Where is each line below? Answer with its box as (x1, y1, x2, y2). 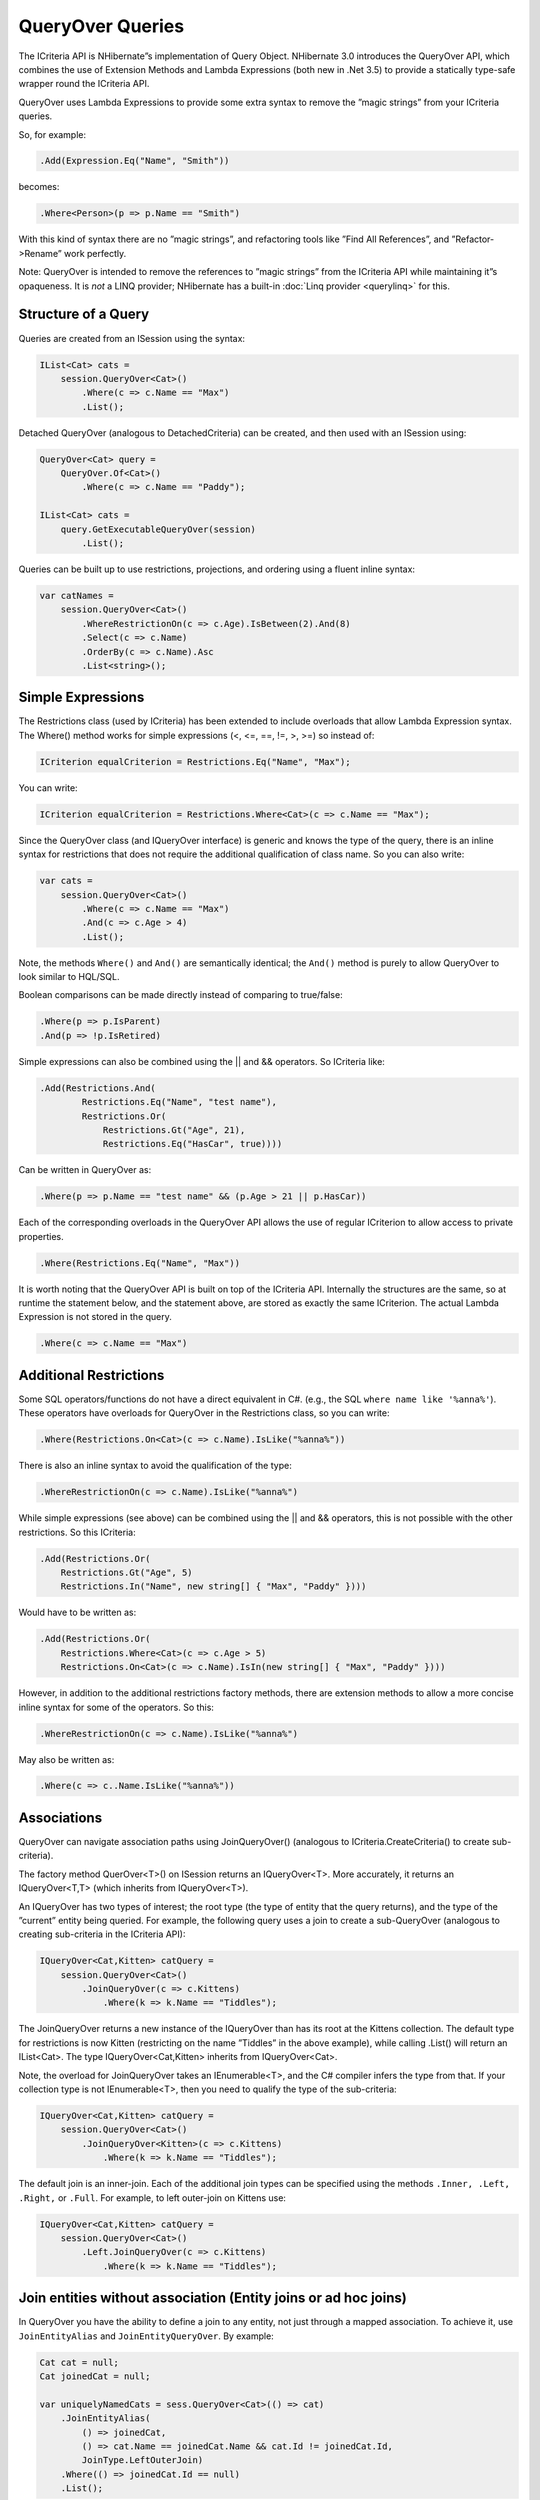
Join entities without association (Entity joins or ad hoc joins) (18, 2290, 407, 2307)
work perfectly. (63, 247, 127, 259)
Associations (18, 1809, 103, 1826)
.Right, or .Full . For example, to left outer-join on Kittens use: (18, 2191, 287, 2204)
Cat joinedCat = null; (39, 2370, 151, 2382)
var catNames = (39, 590, 114, 601)
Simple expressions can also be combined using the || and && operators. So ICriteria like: (18, 1055, 385, 1067)
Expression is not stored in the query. (18, 1311, 172, 1323)
